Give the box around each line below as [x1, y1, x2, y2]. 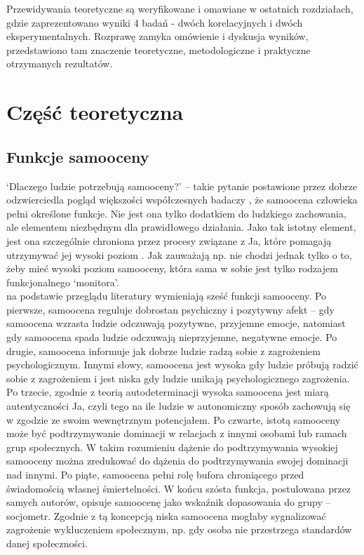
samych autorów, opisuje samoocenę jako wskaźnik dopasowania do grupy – [6, 495, 331, 509]
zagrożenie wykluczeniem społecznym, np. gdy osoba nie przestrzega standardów [6, 522, 352, 537]
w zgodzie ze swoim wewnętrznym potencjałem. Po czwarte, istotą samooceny [6, 412, 341, 427]
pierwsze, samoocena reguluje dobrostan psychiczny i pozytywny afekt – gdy [6, 302, 335, 316]
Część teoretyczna [6, 98, 184, 126]
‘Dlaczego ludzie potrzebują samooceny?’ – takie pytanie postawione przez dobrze [6, 178, 358, 193]
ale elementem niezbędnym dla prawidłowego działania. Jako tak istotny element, [6, 220, 356, 234]
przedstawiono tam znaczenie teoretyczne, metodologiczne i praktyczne [6, 42, 311, 57]
